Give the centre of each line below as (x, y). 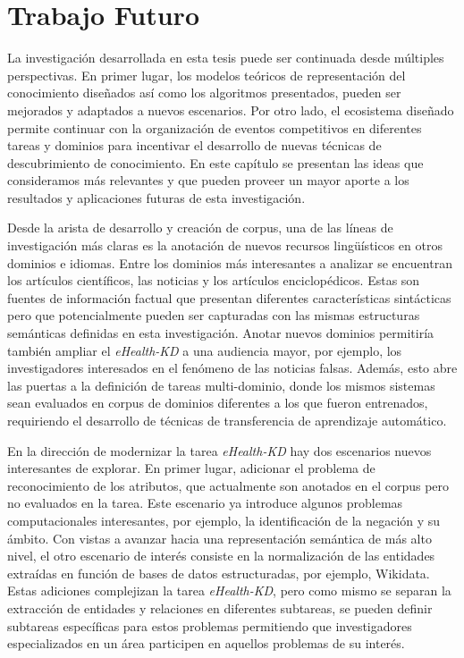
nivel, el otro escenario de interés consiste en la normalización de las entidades (221, 556)
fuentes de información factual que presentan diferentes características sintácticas (229, 297)
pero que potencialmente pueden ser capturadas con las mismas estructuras (214, 315)
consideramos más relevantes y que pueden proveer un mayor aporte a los (208, 180)
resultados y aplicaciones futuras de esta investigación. (156, 197)
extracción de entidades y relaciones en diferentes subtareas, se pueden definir (220, 607)
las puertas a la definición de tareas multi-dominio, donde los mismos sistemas (221, 385)
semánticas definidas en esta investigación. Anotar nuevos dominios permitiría (221, 333)
